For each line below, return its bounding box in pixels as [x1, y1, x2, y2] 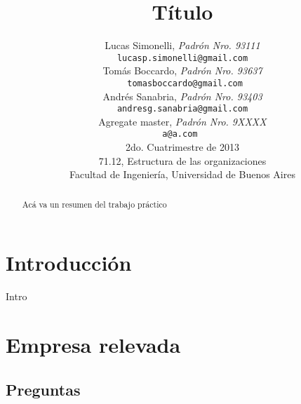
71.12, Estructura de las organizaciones [98, 153, 267, 168]
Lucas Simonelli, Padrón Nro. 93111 [105, 38, 260, 53]
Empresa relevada [6, 330, 181, 359]
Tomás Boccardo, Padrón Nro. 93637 [102, 63, 262, 78]
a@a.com [162, 129, 198, 140]
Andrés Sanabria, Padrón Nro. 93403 [102, 88, 262, 103]
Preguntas [6, 378, 81, 400]
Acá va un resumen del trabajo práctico [22, 198, 167, 210]
